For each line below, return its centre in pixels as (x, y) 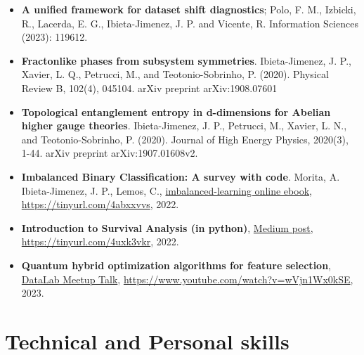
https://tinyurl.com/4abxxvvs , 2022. (100, 204)
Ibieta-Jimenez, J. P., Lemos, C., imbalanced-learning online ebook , (167, 190)
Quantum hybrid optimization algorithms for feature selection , (176, 265)
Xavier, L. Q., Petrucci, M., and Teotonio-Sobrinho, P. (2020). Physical (175, 74)
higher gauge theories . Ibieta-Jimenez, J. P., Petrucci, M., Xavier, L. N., (184, 125)
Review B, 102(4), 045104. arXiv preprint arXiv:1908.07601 (149, 88)
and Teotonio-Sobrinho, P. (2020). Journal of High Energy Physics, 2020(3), (185, 139)
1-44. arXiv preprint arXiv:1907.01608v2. (110, 153)
